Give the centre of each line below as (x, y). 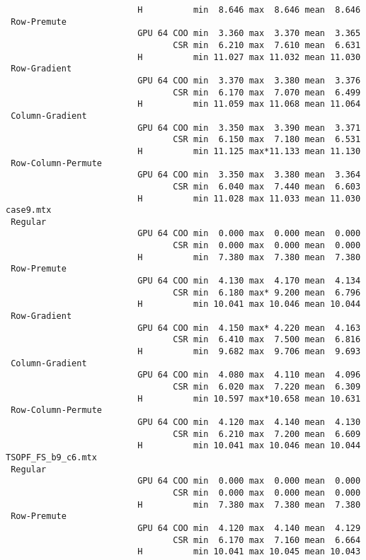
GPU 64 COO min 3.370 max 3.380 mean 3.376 (249, 80)
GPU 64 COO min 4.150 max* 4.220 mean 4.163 (249, 328)
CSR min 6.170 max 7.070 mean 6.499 (267, 92)
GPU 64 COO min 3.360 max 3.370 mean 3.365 (249, 34)
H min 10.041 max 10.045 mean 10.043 (249, 552)
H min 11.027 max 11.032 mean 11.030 (249, 57)
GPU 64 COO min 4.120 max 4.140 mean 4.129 (249, 528)
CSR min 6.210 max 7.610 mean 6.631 (267, 45)
